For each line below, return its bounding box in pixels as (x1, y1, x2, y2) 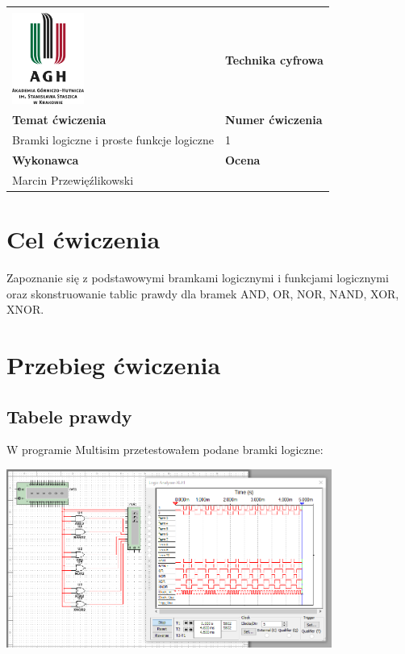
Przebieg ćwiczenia (6, 348, 221, 381)
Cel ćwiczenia (6, 223, 161, 256)
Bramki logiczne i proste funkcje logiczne (12, 131, 214, 148)
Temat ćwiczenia (12, 111, 106, 128)
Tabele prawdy (6, 403, 132, 428)
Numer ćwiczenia (225, 111, 323, 128)
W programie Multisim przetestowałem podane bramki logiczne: (6, 441, 324, 458)
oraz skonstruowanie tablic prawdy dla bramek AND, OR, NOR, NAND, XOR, (6, 285, 399, 302)
